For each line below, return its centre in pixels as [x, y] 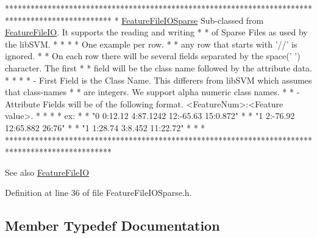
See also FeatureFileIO [47, 172]
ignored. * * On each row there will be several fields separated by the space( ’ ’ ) [153, 56]
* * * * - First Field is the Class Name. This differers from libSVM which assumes [158, 80]
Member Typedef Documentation [112, 225]
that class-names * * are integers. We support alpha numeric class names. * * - [152, 92]
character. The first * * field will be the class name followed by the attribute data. [158, 67]
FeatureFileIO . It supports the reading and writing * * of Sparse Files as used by [156, 32]
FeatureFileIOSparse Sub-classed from [193, 20]
